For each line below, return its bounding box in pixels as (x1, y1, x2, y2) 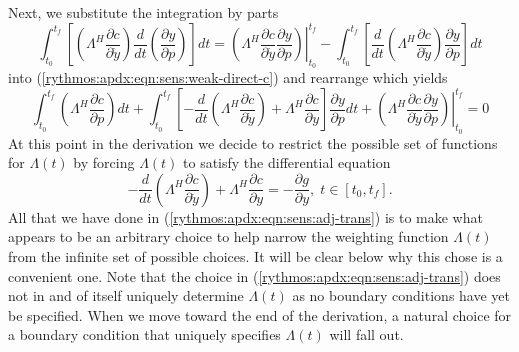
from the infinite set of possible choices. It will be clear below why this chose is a (8, 245, 503, 266)
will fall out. (329, 324, 404, 345)
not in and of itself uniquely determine (8, 285, 244, 306)
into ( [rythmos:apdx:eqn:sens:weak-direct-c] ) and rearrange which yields (8, 67, 448, 88)
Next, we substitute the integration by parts (8, 2, 279, 22)
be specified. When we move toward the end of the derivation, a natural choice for (8, 304, 512, 325)
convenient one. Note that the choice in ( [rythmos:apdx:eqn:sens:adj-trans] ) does (8, 265, 501, 286)
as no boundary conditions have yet (292, 285, 510, 306)
